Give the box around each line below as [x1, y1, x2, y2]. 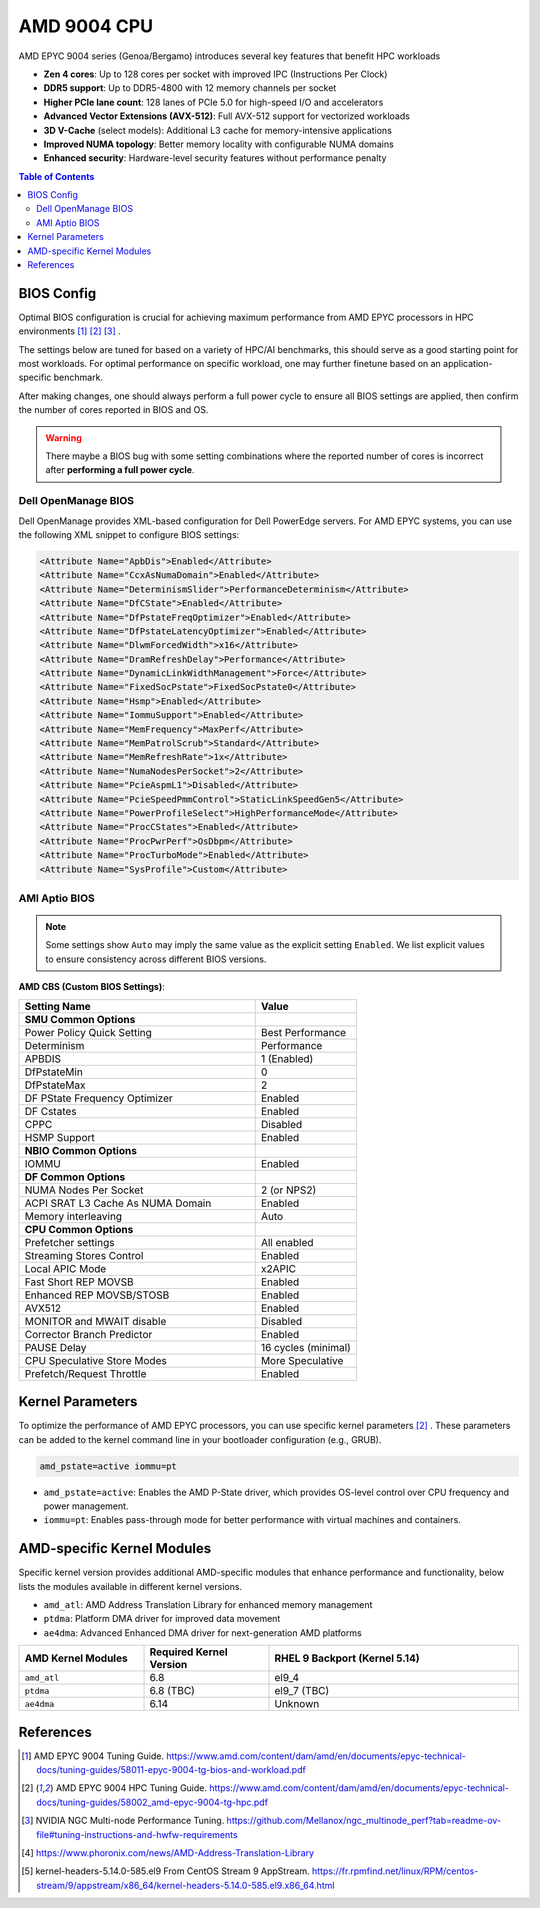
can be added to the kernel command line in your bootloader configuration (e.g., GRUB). [18, 1433, 382, 1445]
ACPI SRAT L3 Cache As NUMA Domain [24, 1196, 212, 1210]
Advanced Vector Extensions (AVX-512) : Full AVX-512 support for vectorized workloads [43, 110, 410, 122]
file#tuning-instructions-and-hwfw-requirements [36, 1828, 239, 1840]
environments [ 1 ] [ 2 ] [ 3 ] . [18, 325, 122, 337]
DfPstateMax [24, 1078, 86, 1092]
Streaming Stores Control [24, 1248, 144, 1262]
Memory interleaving [24, 1209, 123, 1223]
